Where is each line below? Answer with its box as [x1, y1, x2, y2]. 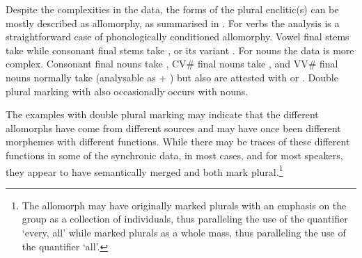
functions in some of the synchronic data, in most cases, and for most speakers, [6, 147, 343, 162]
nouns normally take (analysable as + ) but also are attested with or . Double [6, 70, 338, 84]
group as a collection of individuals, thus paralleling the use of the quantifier [22, 211, 348, 226]
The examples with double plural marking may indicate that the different [6, 107, 319, 122]
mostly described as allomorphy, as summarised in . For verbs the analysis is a [6, 15, 340, 30]
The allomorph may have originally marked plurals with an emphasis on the [22, 197, 347, 212]
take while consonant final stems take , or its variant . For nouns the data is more [6, 42, 354, 57]
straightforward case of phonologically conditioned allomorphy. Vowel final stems [6, 29, 349, 44]
